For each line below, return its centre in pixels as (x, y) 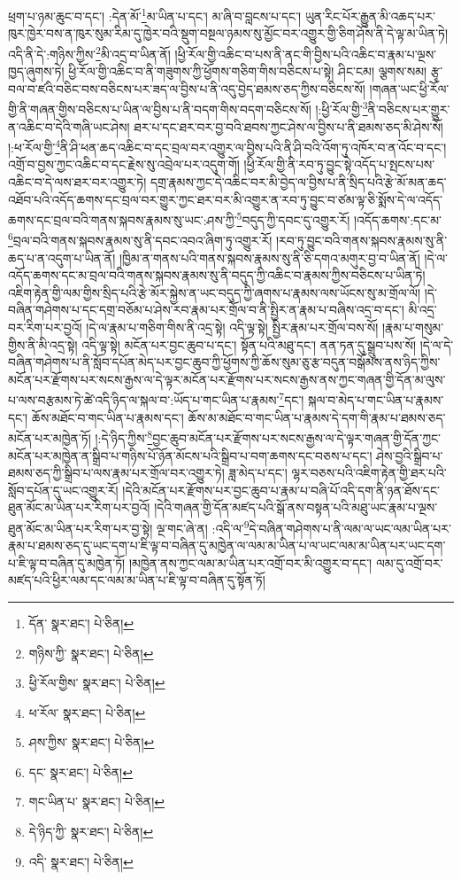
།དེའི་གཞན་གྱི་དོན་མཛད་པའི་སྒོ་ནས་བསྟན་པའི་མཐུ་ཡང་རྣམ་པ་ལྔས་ (296, 507)
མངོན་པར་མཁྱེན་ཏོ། (50, 437)
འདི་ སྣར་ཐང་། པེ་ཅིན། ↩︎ (81, 861)
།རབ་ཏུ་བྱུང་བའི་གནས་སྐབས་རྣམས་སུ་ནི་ (362, 241)
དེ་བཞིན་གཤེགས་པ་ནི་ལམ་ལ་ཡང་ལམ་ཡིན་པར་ (350, 528)
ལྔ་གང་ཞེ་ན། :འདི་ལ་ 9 (203, 526)
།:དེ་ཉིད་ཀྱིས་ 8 (124, 436)
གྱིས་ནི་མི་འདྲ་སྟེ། (43, 344)
